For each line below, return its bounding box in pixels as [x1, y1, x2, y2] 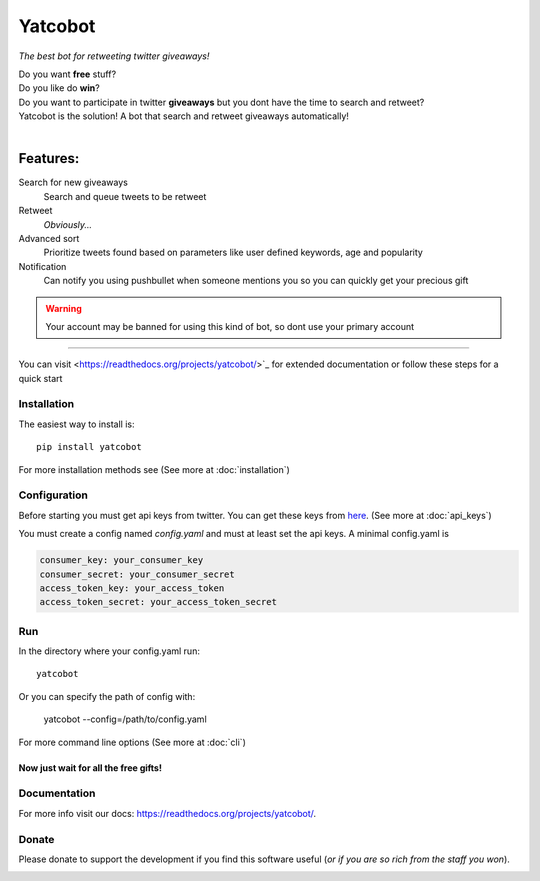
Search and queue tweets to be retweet [43, 190, 207, 202]
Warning [45, 302, 82, 314]
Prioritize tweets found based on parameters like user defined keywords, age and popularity [43, 246, 424, 259]
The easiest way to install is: [18, 418, 135, 430]
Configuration [18, 488, 89, 502]
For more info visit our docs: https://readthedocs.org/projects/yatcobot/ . [18, 807, 317, 819]
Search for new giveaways [18, 176, 129, 189]
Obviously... [43, 218, 93, 230]
